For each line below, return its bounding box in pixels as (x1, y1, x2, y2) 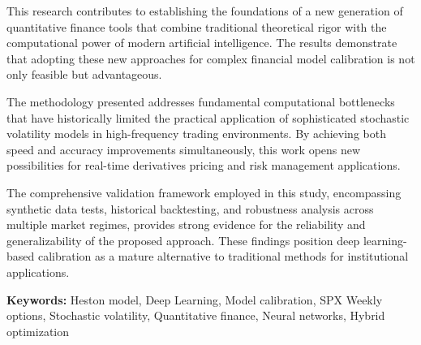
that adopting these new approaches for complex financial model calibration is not (6, 50, 415, 67)
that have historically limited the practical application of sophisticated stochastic (6, 109, 410, 126)
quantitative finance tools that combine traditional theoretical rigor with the (6, 18, 387, 35)
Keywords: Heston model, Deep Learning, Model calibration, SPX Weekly (6, 291, 383, 308)
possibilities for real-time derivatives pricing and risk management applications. (6, 157, 401, 174)
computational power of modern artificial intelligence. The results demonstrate (6, 34, 397, 51)
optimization (6, 322, 70, 339)
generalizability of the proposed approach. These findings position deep (6, 231, 360, 248)
